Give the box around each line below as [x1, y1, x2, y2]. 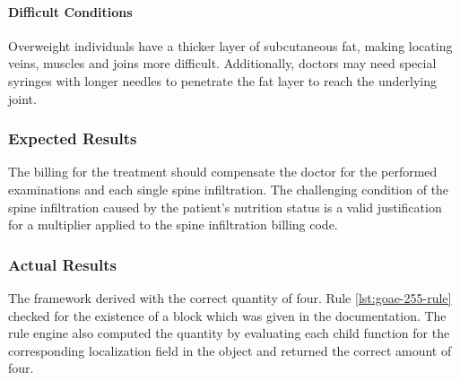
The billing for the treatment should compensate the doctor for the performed [8, 162, 438, 181]
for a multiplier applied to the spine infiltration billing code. [8, 215, 338, 234]
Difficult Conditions [8, 2, 133, 21]
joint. [8, 89, 37, 108]
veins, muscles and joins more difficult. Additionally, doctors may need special [8, 54, 437, 73]
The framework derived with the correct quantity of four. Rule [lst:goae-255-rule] [8, 288, 452, 307]
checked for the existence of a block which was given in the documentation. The [8, 306, 447, 324]
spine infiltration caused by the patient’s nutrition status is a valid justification [8, 197, 442, 216]
